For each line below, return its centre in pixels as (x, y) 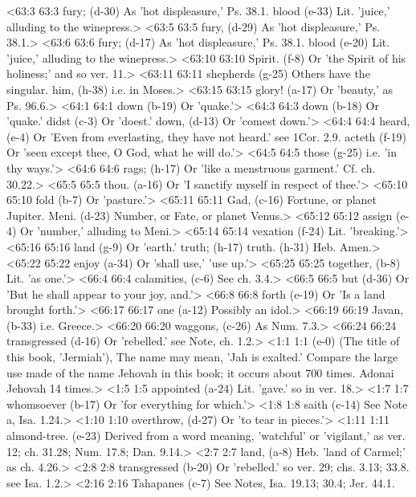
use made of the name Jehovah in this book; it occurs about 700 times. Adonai (200, 372)
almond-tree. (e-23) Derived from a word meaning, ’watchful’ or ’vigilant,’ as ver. (206, 436)
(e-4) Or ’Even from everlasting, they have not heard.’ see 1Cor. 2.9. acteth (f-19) (206, 136)
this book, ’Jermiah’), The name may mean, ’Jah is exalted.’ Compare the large (202, 357)
